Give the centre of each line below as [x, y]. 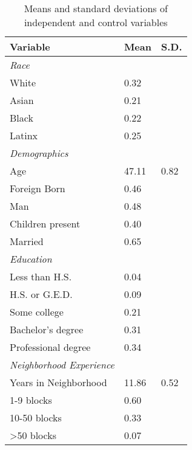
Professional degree [50, 347]
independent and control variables [96, 22]
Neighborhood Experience [62, 365]
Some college [37, 312]
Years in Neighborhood [58, 382]
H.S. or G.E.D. [41, 294]
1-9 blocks [31, 400]
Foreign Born [38, 188]
